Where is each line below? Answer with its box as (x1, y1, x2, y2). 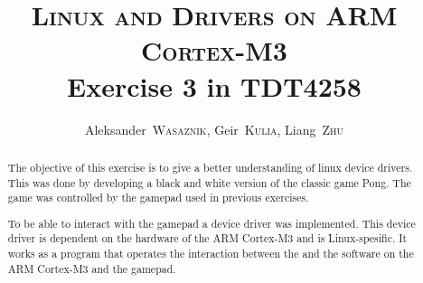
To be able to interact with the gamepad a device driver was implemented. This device (7, 215, 416, 231)
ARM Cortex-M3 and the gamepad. (7, 260, 176, 276)
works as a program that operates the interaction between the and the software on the (7, 246, 414, 261)
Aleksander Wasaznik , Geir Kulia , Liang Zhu (84, 119, 344, 138)
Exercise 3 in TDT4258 (67, 67, 362, 104)
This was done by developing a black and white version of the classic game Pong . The (7, 175, 411, 190)
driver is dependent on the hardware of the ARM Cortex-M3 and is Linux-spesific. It (7, 231, 408, 246)
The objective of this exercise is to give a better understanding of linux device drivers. (7, 159, 413, 175)
